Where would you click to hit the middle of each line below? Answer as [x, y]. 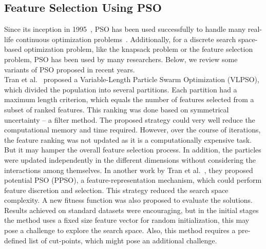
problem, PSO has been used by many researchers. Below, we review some [121, 59]
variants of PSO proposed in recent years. [70, 69]
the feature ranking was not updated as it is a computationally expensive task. [128, 139]
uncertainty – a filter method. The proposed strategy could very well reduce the [130, 119]
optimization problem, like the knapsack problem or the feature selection [138, 49]
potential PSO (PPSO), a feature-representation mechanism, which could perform [133, 180]
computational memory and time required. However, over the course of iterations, [132, 130]
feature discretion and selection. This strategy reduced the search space [116, 190]
